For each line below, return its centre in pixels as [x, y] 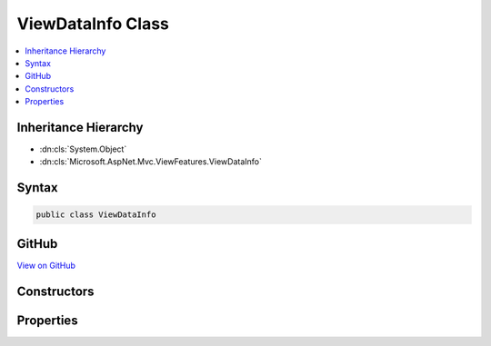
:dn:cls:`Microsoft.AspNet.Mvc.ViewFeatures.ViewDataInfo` [151, 162]
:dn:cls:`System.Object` [83, 149]
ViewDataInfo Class [93, 24]
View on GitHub [46, 265]
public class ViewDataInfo [96, 215]
